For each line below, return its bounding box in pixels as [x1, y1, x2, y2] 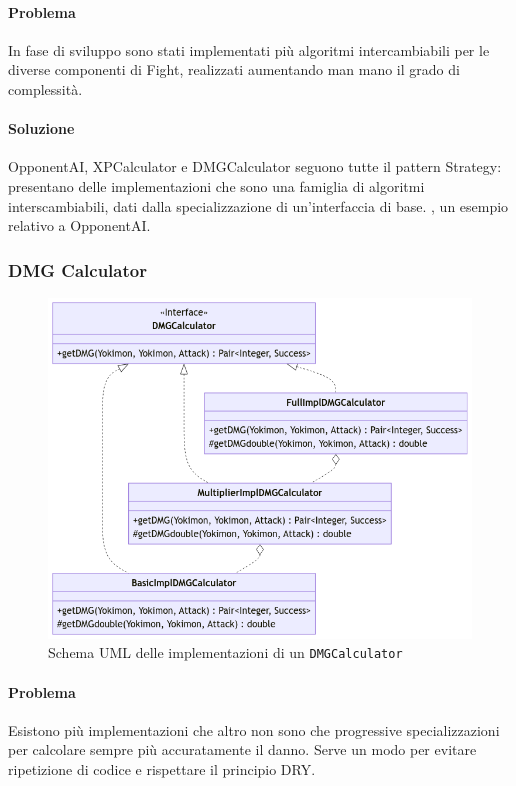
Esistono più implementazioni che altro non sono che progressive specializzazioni [8, 719, 500, 740]
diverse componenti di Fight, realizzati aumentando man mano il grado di [8, 59, 460, 80]
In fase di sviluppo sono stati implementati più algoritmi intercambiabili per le [8, 39, 490, 60]
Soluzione [8, 118, 75, 139]
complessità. [8, 78, 83, 99]
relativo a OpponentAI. [8, 215, 151, 236]
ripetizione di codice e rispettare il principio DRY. [8, 759, 316, 780]
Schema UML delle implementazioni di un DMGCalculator [48, 642, 403, 663]
